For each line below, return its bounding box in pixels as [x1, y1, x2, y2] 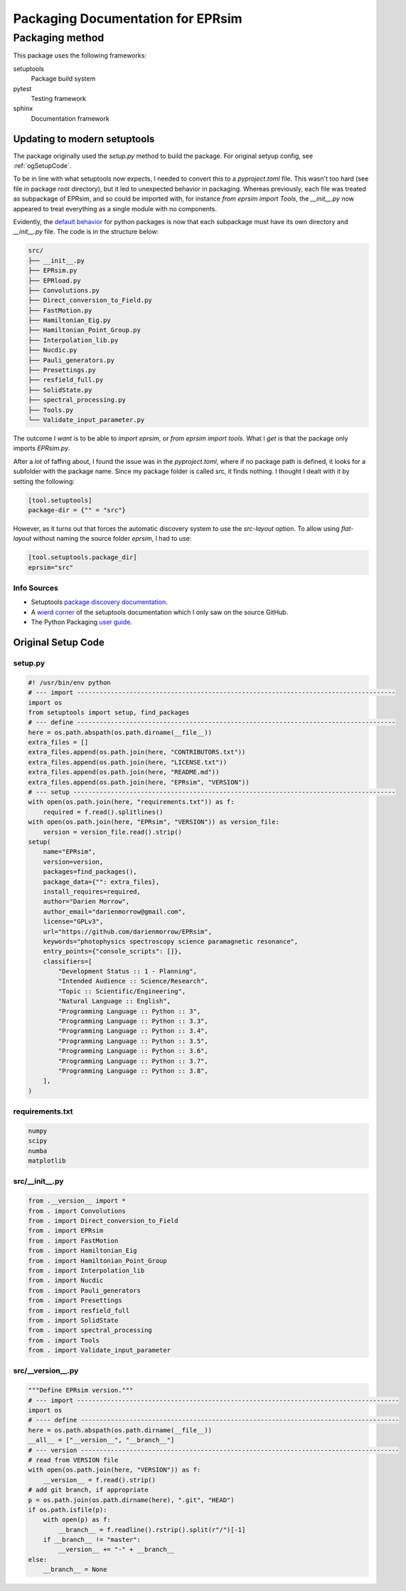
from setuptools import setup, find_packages [28, 708, 190, 717]
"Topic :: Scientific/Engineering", [58, 987, 186, 995]
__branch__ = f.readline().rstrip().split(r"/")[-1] [58, 1526, 246, 1533]
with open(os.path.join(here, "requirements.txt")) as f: [28, 798, 235, 806]
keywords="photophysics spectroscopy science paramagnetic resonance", [43, 937, 299, 946]
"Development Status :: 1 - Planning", [58, 968, 197, 976]
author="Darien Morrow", [43, 897, 130, 906]
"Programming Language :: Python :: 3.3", [58, 1017, 209, 1025]
